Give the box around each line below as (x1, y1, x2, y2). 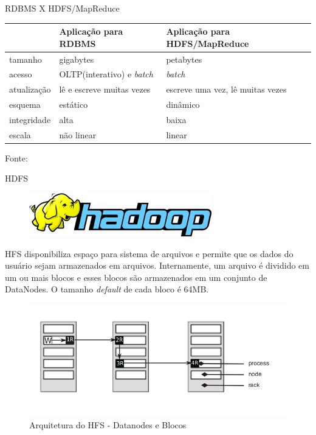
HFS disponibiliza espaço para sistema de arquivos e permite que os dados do (5, 247, 294, 260)
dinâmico (166, 98, 200, 111)
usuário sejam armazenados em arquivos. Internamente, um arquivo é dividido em (5, 259, 309, 272)
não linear (59, 128, 97, 141)
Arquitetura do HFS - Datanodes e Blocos (29, 418, 187, 431)
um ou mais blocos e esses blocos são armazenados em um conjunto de (5, 271, 267, 283)
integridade (9, 113, 51, 126)
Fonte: (5, 151, 28, 164)
